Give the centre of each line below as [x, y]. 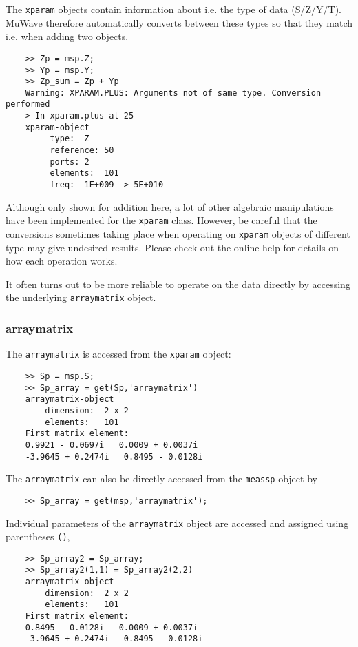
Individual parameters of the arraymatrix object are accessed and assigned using [177, 523]
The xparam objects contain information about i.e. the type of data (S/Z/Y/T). [173, 9]
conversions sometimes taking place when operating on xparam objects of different [178, 233]
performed [28, 104]
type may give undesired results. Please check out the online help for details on [172, 247]
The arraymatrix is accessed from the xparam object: [118, 354]
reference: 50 [82, 151]
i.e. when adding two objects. [67, 36]
